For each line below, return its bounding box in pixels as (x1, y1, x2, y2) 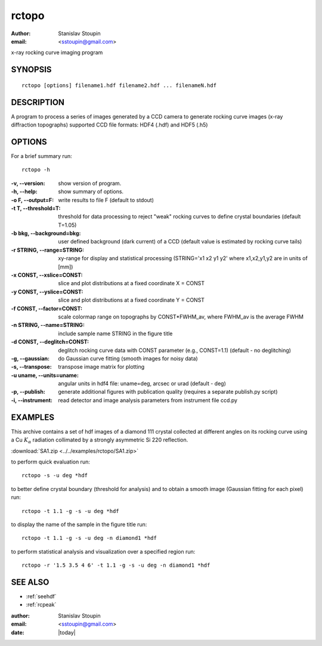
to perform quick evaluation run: (11, 458, 91, 465)
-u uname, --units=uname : (11, 372, 79, 379)
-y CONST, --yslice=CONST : (11, 288, 83, 295)
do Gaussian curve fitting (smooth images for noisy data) (58, 355, 198, 362)
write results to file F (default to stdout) (58, 196, 154, 203)
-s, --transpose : (11, 363, 52, 370)
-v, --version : (11, 180, 45, 187)
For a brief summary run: (11, 152, 72, 159)
